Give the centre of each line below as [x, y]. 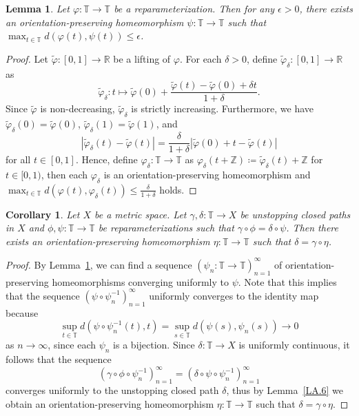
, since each [72, 345]
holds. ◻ [178, 189]
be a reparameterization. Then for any [194, 8]
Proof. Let [27, 58]
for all [18, 159]
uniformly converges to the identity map [234, 295]
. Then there [312, 228]
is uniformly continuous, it [294, 345]
